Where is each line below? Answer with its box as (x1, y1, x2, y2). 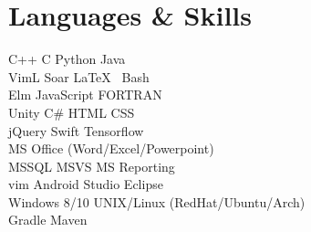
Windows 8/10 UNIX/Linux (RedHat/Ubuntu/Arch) (8, 192, 306, 211)
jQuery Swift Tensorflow (8, 121, 144, 140)
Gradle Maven (8, 210, 88, 229)
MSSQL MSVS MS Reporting (8, 156, 175, 175)
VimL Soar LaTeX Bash (8, 67, 150, 86)
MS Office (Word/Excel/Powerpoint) (8, 139, 214, 158)
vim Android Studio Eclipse (8, 174, 163, 194)
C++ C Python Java (8, 49, 126, 69)
